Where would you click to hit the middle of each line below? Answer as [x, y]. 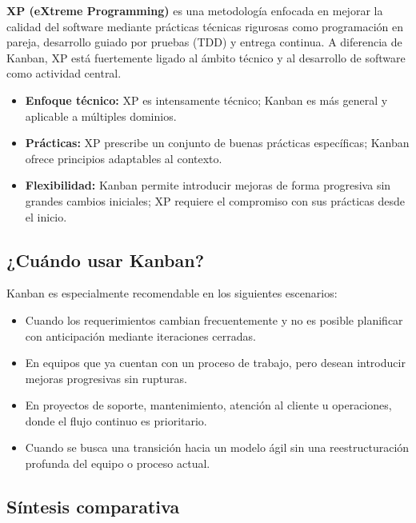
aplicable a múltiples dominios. [101, 116]
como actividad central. [64, 73]
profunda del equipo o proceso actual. [118, 463]
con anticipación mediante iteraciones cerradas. [140, 335]
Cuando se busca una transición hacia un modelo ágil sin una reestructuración [217, 447]
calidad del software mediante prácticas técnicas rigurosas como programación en [205, 26]
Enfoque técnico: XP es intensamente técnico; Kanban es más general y [206, 100]
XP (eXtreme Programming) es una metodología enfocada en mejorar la [195, 10]
